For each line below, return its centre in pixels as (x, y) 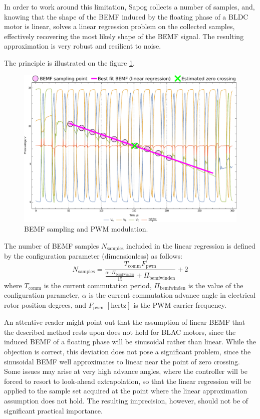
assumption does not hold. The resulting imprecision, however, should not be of (126, 400)
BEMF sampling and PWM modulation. (86, 229)
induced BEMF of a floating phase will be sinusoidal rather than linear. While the (130, 342)
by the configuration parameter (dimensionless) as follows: (93, 256)
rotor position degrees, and (45, 304)
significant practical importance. (53, 410)
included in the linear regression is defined (191, 245)
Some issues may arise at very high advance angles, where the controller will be (126, 371)
